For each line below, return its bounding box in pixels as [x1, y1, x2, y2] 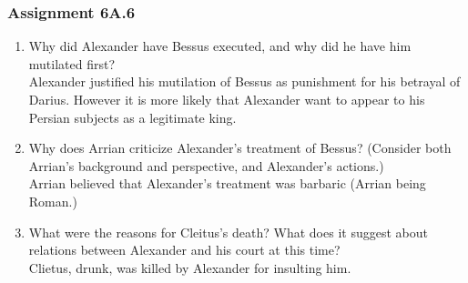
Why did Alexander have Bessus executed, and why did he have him [28, 36, 412, 56]
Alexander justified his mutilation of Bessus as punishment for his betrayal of [28, 72, 461, 91]
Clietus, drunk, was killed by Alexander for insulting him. [28, 258, 351, 277]
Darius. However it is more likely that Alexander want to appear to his [28, 90, 425, 108]
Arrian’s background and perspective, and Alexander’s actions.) [28, 156, 384, 175]
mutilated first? [28, 54, 116, 73]
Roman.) [28, 191, 77, 210]
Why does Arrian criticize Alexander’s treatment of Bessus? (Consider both [28, 138, 452, 157]
